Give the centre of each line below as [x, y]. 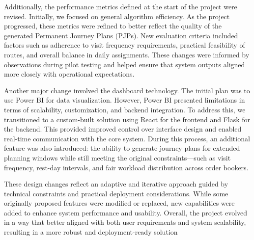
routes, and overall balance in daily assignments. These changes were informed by [127, 54]
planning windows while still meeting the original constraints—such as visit [117, 157]
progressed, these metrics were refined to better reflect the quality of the [113, 26]
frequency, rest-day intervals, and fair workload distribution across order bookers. [126, 167]
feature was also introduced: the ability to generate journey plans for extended [122, 148]
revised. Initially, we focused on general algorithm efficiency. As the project [117, 16]
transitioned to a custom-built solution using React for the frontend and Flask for [127, 119]
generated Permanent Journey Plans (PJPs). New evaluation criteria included [121, 35]
